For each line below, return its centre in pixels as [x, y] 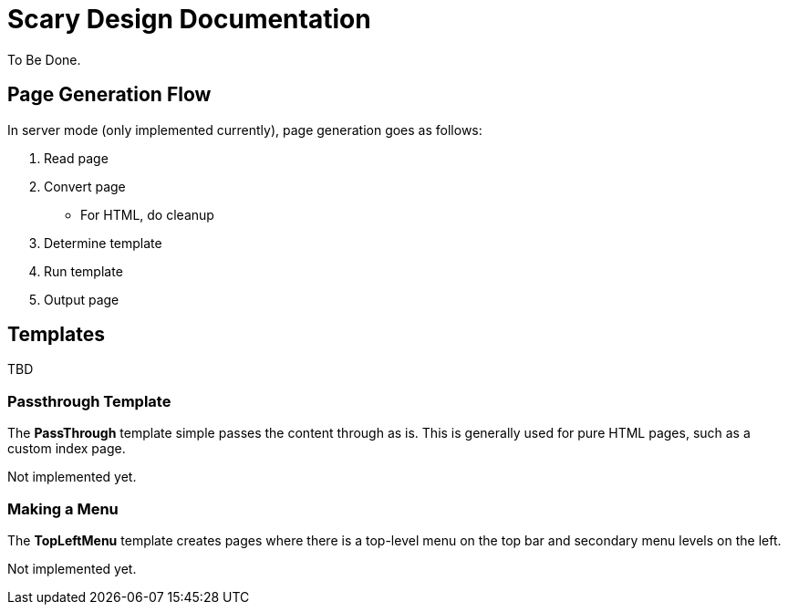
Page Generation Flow [109, 95]
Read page [76, 158]
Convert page [85, 186]
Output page [82, 299]
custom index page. [67, 449]
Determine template [103, 243]
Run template [83, 271]
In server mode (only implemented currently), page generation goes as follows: [245, 130]
